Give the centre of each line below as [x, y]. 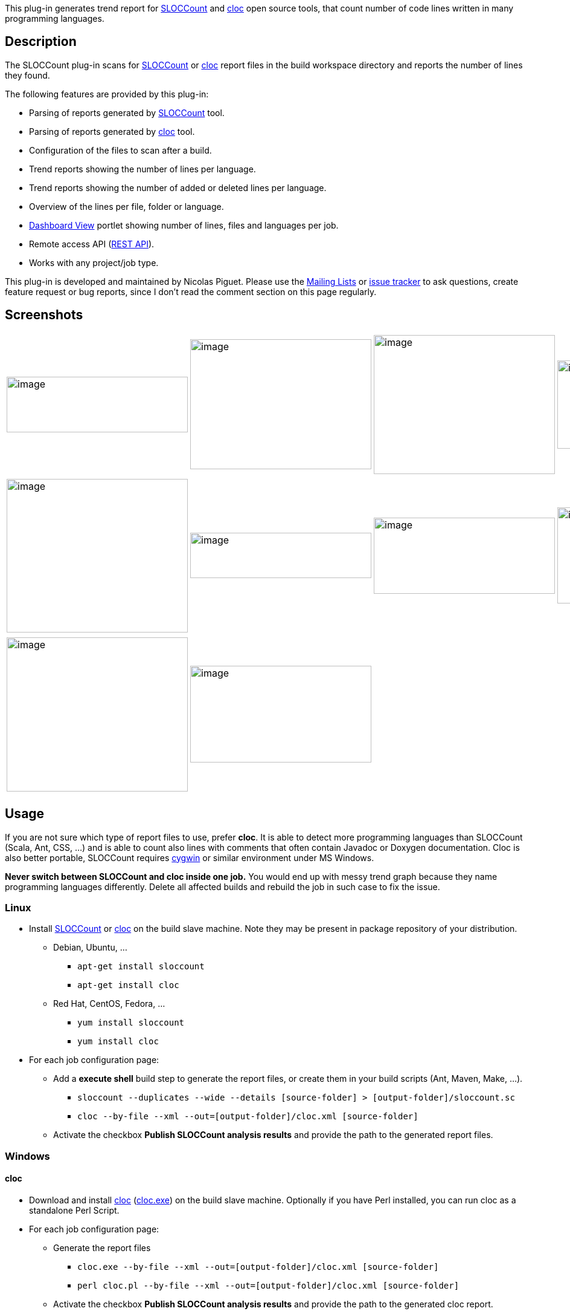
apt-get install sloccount [141, 967]
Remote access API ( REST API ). [92, 244]
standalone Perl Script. [74, 1210]
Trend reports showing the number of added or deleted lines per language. [178, 187]
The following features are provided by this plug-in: [107, 94]
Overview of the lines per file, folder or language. [126, 206]
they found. [27, 75]
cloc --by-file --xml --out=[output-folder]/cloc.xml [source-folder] [248, 1117]
